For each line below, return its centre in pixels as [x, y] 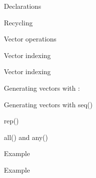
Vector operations [30, 39]
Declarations [23, 6]
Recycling [18, 22]
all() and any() [26, 137]
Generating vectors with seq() [48, 104]
